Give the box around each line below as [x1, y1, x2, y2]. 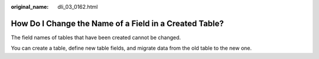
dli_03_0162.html [57, 4, 98, 10]
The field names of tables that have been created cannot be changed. [11, 34, 181, 41]
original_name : [11, 4, 49, 10]
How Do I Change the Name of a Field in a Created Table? [11, 18, 224, 29]
